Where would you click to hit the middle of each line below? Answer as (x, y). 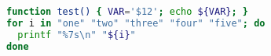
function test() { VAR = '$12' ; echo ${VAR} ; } (127, 12)
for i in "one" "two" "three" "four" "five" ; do (136, 23)
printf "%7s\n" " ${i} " (77, 35)
